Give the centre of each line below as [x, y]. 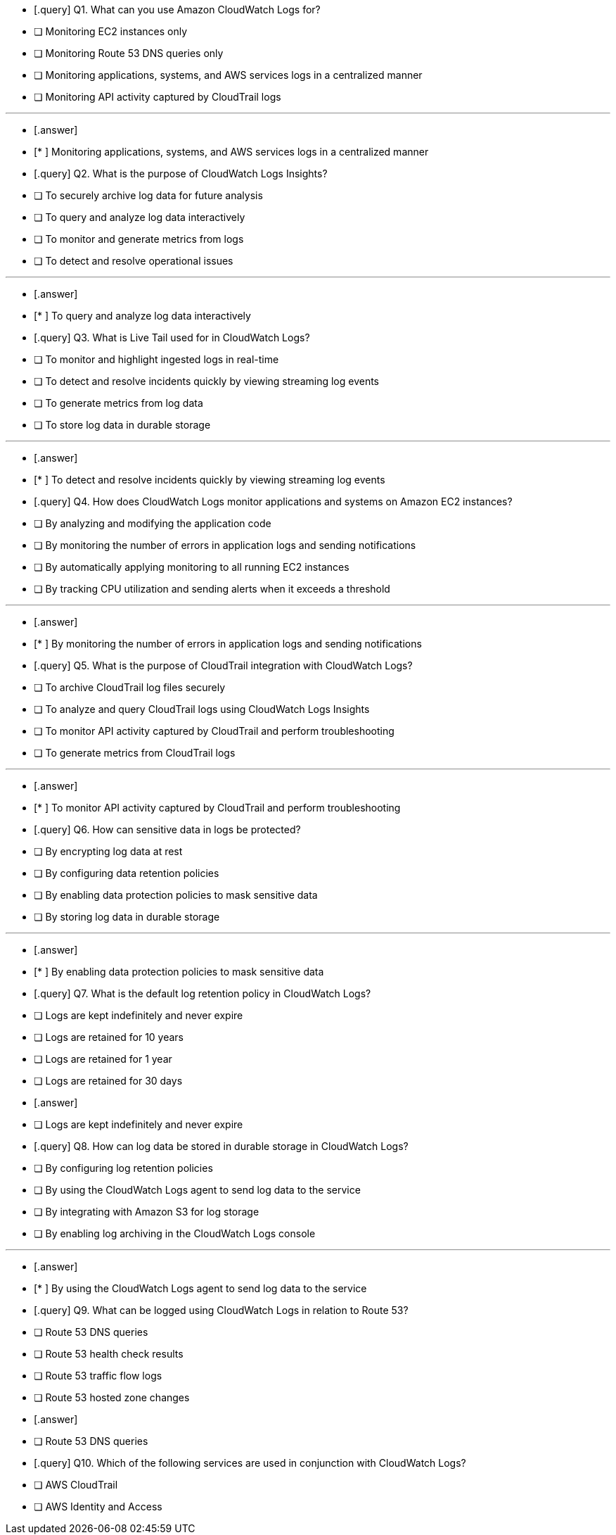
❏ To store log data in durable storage [122, 425]
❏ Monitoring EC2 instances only [111, 31]
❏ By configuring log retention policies [123, 1168]
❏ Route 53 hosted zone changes [112, 1397]
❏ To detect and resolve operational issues [134, 261]
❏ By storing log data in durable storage [127, 917]
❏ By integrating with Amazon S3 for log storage [147, 1212]
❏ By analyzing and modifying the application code [153, 523]
